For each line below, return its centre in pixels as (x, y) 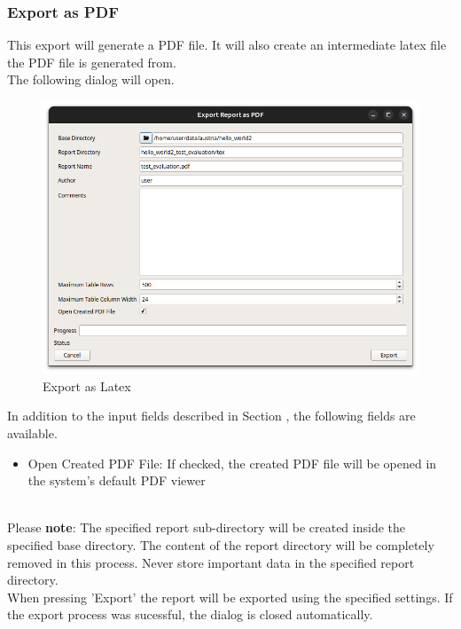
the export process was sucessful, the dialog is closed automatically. (190, 614)
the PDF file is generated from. (92, 62)
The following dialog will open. (91, 79)
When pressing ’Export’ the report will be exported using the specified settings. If (230, 597)
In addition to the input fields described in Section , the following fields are (211, 416)
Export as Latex (87, 385)
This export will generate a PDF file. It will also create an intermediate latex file (227, 45)
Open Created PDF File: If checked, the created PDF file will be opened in (232, 463)
